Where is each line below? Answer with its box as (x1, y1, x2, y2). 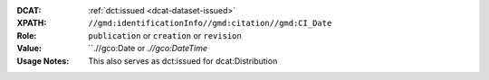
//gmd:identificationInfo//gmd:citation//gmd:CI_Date (88, 18, 332, 29)
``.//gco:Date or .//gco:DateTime (88, 43, 208, 54)
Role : (16, 30, 37, 40)
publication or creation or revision (88, 30, 242, 40)
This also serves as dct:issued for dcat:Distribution (88, 55, 278, 67)
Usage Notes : (16, 55, 70, 67)
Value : (16, 43, 43, 54)
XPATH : (16, 18, 47, 29)
